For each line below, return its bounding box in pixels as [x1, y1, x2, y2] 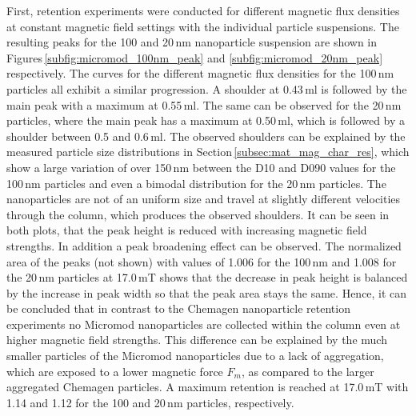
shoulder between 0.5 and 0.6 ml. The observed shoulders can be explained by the [6, 127, 406, 144]
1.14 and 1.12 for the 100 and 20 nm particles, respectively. [6, 394, 294, 410]
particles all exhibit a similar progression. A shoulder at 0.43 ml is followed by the [6, 80, 407, 97]
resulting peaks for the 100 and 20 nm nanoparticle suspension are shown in [6, 34, 378, 50]
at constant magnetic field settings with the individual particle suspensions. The [6, 18, 399, 34]
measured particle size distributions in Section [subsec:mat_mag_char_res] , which [6, 143, 410, 160]
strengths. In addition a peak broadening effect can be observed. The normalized [6, 237, 402, 254]
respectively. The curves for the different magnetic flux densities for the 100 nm [6, 65, 394, 82]
